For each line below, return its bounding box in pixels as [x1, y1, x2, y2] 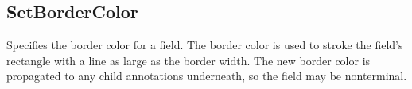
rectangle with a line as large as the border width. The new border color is [6, 52, 371, 68]
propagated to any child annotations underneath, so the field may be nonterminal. [6, 68, 407, 84]
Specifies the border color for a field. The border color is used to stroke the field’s [6, 37, 403, 53]
